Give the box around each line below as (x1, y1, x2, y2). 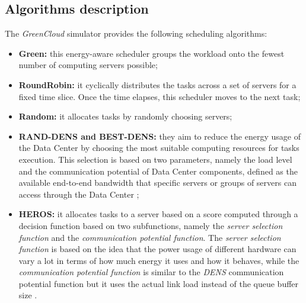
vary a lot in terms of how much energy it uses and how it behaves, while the (18, 254, 299, 266)
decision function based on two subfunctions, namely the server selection (18, 219, 283, 231)
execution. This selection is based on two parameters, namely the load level (18, 153, 292, 165)
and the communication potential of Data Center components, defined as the (18, 165, 298, 177)
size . (18, 289, 37, 301)
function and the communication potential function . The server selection (18, 231, 281, 243)
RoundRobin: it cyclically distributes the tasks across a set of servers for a (18, 78, 297, 91)
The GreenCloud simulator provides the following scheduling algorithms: (5, 27, 267, 40)
